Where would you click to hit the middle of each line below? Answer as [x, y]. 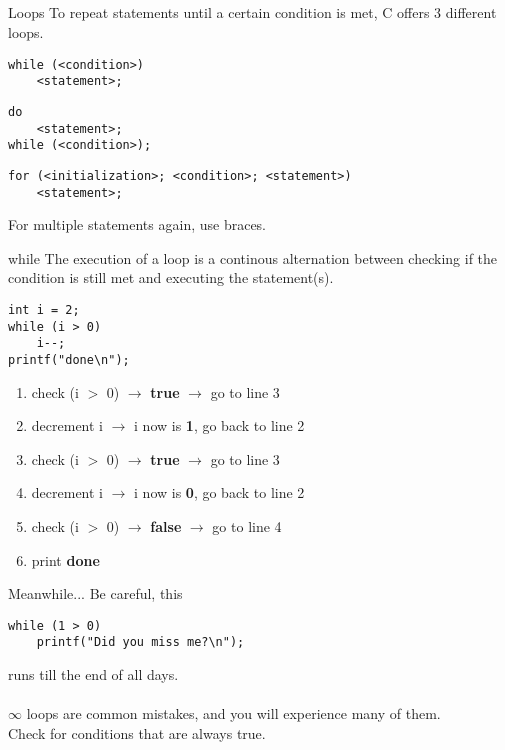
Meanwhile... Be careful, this [95, 593]
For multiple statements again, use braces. [137, 224]
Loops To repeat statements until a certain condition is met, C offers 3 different [252, 12]
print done [65, 559]
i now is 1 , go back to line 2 [219, 425]
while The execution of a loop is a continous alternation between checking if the [253, 257]
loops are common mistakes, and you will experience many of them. [233, 713]
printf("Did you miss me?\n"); [140, 642]
